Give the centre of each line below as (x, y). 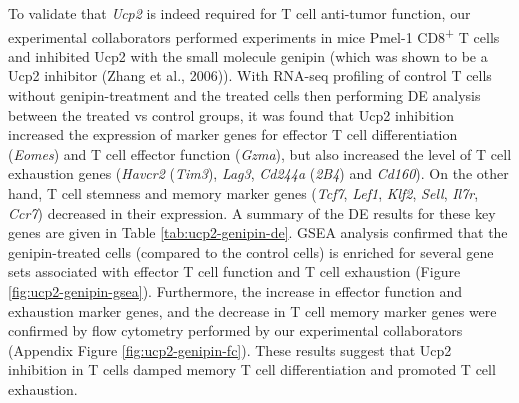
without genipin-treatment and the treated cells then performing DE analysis (244, 95)
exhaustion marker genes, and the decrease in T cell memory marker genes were (252, 310)
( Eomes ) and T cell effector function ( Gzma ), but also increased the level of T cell (260, 153)
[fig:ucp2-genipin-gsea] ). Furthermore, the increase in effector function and (235, 290)
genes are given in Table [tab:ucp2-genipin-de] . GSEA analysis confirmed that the (258, 232)
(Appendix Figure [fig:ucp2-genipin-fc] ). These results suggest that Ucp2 (230, 349)
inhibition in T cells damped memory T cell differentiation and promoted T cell (252, 369)
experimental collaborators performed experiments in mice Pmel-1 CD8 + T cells (254, 35)
